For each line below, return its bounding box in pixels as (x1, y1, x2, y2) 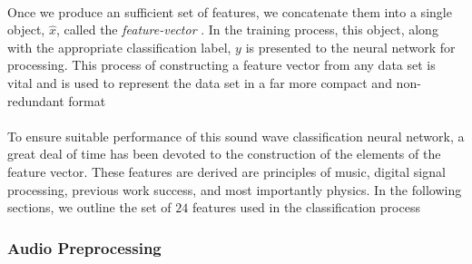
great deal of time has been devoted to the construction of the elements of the (7, 144, 441, 163)
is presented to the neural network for (245, 37, 456, 56)
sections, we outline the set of (7, 198, 172, 217)
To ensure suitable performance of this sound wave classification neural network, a (7, 126, 465, 145)
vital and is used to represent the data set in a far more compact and (7, 73, 392, 92)
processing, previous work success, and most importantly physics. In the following (7, 180, 462, 199)
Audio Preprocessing (7, 236, 162, 259)
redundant (7, 91, 64, 110)
